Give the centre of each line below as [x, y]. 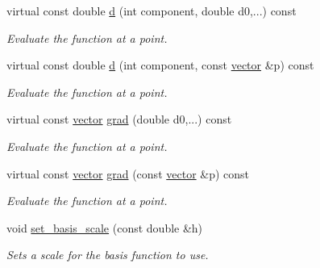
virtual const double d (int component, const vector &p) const [160, 65]
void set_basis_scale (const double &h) [105, 227]
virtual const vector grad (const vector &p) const [128, 173]
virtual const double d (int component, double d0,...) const [152, 10]
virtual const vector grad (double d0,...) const [119, 119]
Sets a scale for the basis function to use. [108, 255]
